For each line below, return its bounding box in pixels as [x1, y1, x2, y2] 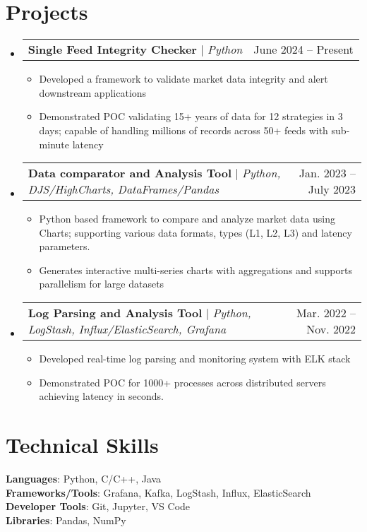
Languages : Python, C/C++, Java [6, 471, 162, 485]
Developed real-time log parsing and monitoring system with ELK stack [39, 351, 351, 366]
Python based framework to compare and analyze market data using [39, 211, 335, 226]
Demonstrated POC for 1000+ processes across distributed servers [39, 374, 326, 389]
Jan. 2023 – [299, 165, 356, 182]
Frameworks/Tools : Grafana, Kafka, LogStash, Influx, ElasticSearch [6, 485, 311, 500]
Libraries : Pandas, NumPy [6, 512, 126, 527]
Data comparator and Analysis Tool [28, 165, 231, 182]
